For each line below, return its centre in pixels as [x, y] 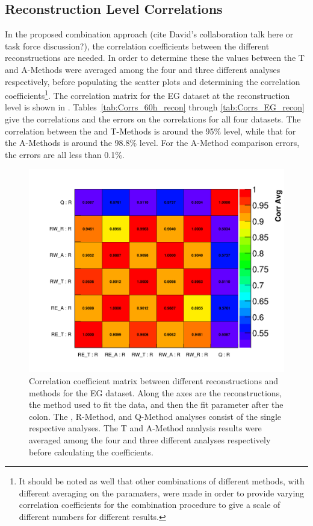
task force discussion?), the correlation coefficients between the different [137, 46]
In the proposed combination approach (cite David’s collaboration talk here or [149, 34]
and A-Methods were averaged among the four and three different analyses [143, 69]
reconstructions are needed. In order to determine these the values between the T [155, 58]
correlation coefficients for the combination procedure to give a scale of [150, 505]
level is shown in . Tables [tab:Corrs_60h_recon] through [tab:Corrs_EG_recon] [155, 107]
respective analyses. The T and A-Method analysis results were [145, 428]
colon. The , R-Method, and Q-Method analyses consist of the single [155, 416]
